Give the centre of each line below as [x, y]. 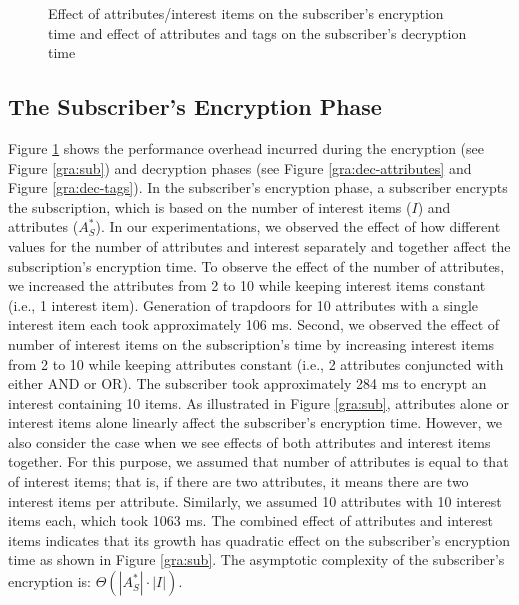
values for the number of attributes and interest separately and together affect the [259, 245]
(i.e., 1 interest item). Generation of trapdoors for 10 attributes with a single [243, 304]
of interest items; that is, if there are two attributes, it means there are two [238, 481]
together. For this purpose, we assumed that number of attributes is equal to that [258, 461]
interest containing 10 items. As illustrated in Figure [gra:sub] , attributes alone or [259, 402]
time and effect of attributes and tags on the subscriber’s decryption [257, 32]
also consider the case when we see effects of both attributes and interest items [249, 441]
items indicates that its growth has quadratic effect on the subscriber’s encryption [259, 539]
